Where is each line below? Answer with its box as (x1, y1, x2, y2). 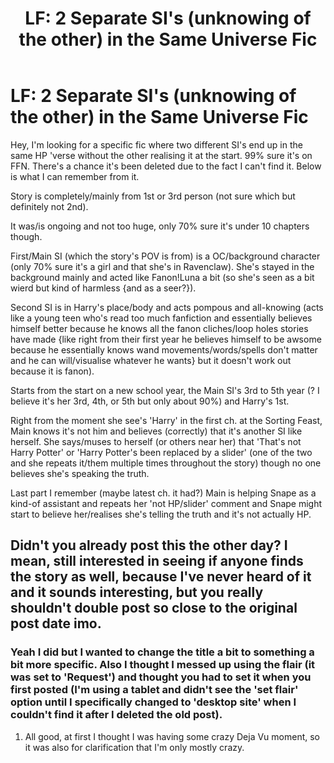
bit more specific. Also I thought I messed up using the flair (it (10, 658, 316, 672)
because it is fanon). (10, 365, 95, 377)
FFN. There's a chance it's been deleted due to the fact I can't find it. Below (10, 160, 322, 172)
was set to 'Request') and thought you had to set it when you (10, 670, 312, 684)
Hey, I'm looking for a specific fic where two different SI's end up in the (10, 138, 303, 151)
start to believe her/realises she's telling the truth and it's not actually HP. (10, 508, 312, 520)
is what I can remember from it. (10, 170, 140, 182)
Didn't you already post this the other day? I (10, 537, 288, 554)
